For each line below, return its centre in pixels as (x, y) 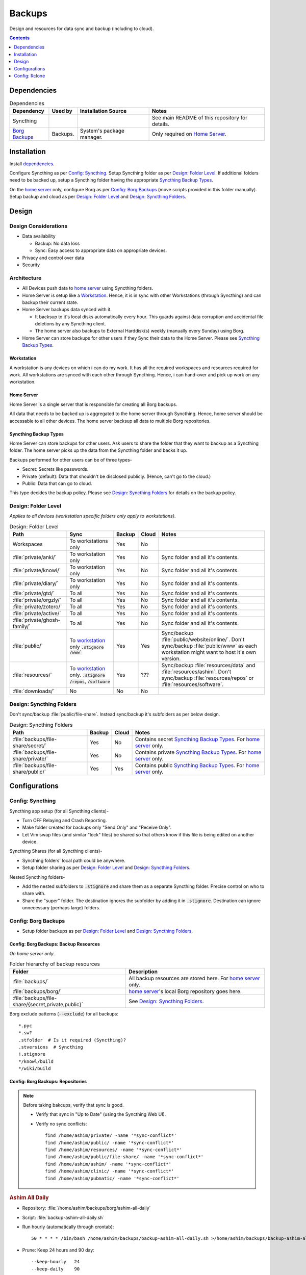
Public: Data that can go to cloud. (57, 483)
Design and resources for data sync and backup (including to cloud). (82, 29)
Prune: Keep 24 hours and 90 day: (58, 1250)
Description (143, 972)
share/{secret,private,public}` (48, 1005)
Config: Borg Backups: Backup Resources (55, 944)
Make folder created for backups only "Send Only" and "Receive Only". (97, 827)
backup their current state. (50, 302)
